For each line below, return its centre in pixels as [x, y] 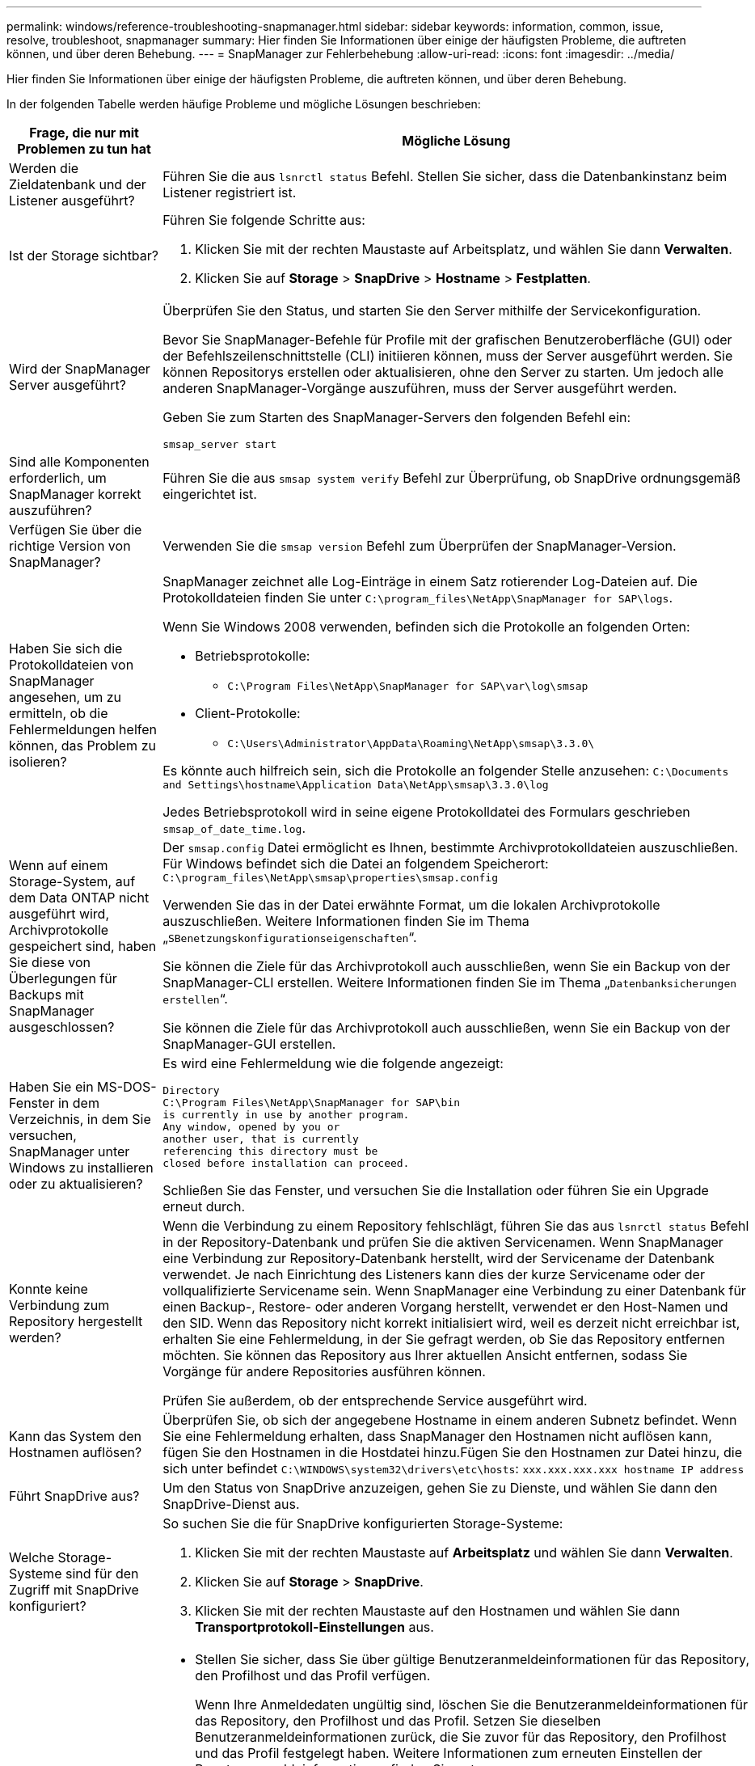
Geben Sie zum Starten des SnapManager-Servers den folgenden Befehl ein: [397, 417]
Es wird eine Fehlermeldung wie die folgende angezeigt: [333, 1063]
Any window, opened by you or [251, 1127]
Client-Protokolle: [248, 713]
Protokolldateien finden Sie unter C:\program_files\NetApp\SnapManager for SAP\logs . [418, 598]
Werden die [44, 168]
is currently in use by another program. [286, 1115]
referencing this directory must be [270, 1151]
